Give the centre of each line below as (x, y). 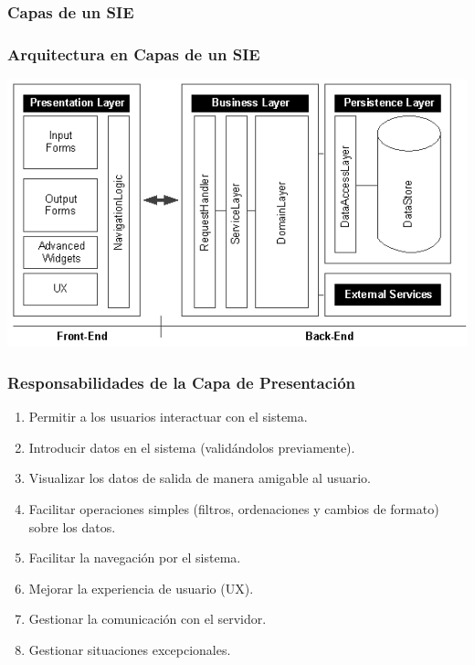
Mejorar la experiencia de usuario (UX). (141, 588)
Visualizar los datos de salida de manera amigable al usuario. (200, 478)
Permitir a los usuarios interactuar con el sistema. (168, 417)
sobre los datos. (72, 526)
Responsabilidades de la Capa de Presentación (182, 382)
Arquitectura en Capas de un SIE (134, 54)
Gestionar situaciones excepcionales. (130, 649)
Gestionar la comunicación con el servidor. (148, 619)
